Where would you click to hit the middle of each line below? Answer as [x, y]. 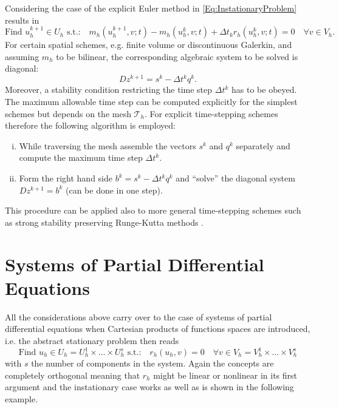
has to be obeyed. [264, 90]
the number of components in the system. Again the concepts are [152, 363]
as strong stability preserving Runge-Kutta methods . [104, 222]
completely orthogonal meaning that [73, 375]
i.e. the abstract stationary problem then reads [92, 340]
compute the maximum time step [81, 157]
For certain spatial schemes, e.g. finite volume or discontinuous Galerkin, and [149, 45]
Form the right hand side [66, 178]
